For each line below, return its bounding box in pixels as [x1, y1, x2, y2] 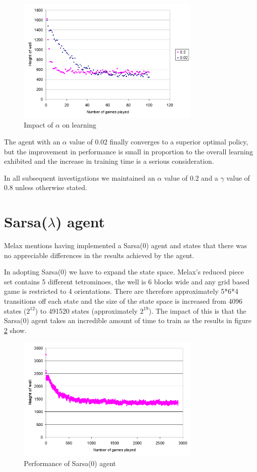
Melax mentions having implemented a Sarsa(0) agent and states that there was [4, 240, 247, 251]
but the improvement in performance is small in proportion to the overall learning [4, 146, 254, 156]
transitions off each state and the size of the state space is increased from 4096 [4, 296, 243, 306]
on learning [62, 120, 96, 130]
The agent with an [4, 136, 61, 146]
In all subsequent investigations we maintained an [4, 172, 155, 183]
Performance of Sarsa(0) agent [24, 458, 116, 468]
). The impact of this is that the [148, 305, 247, 316]
